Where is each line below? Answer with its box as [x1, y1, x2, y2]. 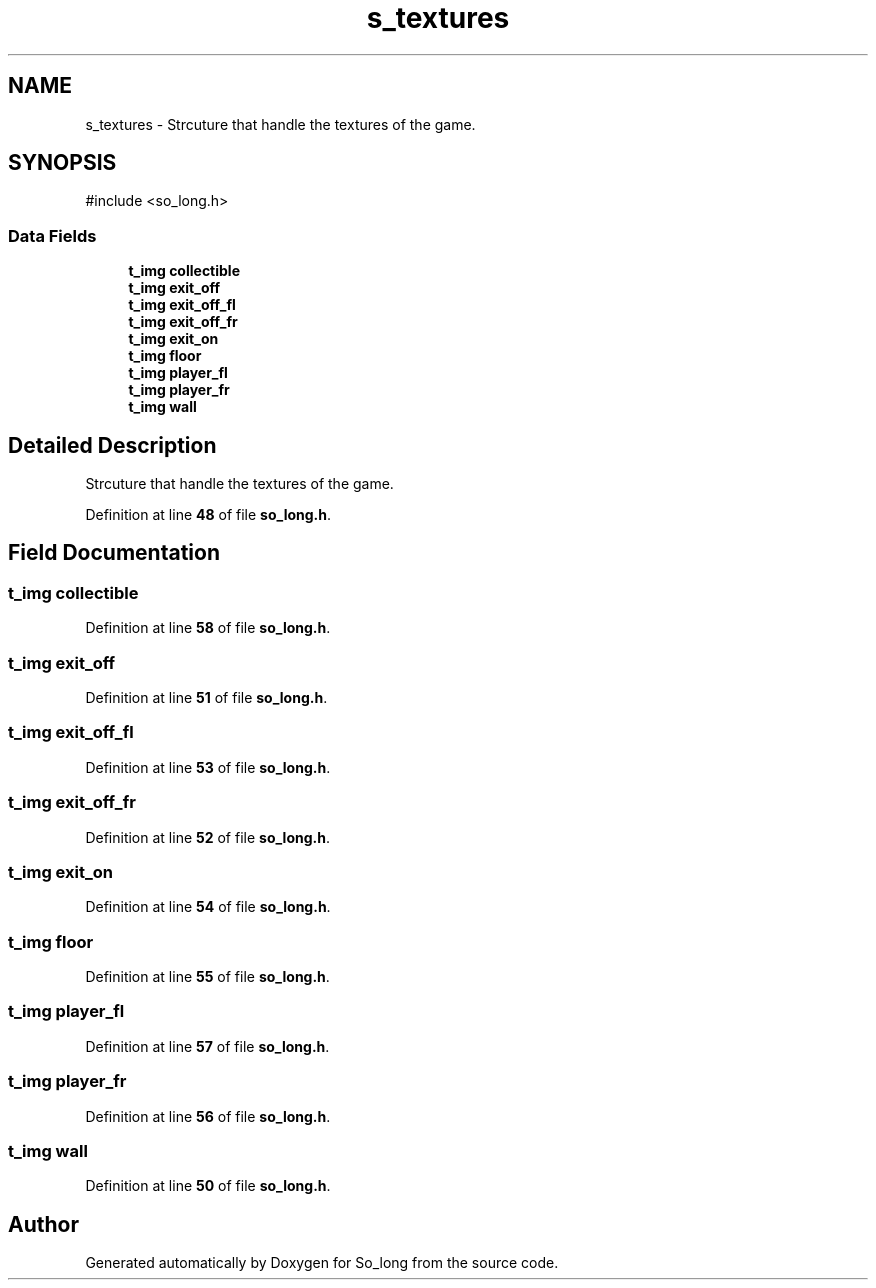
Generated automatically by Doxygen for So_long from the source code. [85, 1254, 559, 1272]
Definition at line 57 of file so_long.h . [85, 1037, 330, 1055]
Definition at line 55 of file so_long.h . [85, 968, 330, 985]
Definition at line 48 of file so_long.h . [85, 506, 332, 524]
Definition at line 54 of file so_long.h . [85, 898, 331, 916]
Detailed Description [8, 432, 217, 458]
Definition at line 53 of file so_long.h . [85, 758, 331, 776]
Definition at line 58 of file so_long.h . [85, 619, 331, 637]
